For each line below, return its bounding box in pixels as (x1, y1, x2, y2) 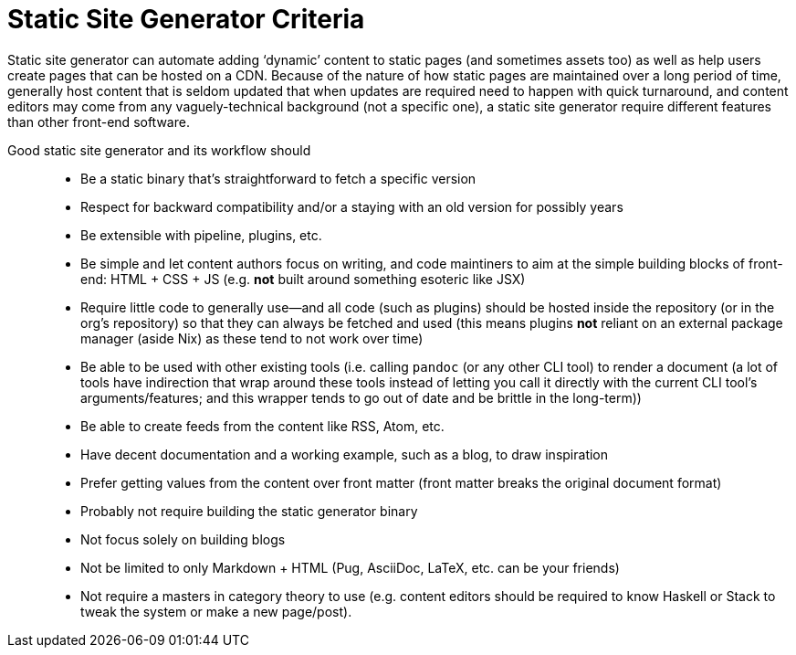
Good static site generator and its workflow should (7, 142, 311, 158)
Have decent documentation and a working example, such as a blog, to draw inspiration (80, 446, 609, 462)
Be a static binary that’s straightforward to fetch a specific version (80, 170, 477, 186)
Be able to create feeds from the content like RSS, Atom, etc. (80, 417, 445, 434)
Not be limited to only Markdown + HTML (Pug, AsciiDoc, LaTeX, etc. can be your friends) (80, 559, 620, 576)
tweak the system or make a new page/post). (80, 603, 352, 619)
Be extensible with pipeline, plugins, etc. (80, 227, 322, 243)
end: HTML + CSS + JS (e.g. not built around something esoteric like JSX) (80, 270, 526, 287)
